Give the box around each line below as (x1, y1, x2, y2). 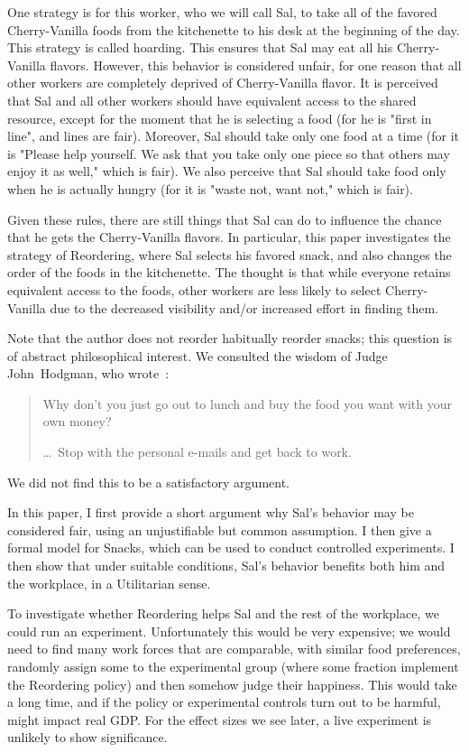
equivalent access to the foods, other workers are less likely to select (7, 280, 382, 299)
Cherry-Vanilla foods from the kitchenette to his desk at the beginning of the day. (7, 20, 460, 39)
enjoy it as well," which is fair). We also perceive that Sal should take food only (7, 162, 446, 181)
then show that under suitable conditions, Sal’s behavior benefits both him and (7, 556, 446, 575)
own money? (42, 412, 112, 431)
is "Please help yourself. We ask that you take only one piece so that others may (7, 144, 450, 162)
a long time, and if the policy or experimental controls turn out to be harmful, (7, 692, 441, 711)
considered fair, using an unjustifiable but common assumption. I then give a (7, 520, 432, 539)
